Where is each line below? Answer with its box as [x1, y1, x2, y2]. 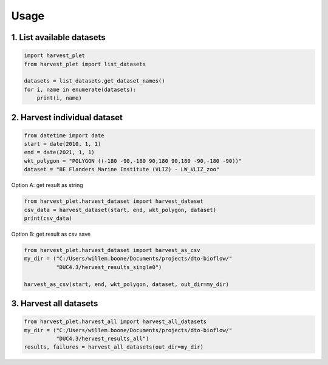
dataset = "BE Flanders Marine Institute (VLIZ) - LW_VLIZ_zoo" [24, 166, 220, 173]
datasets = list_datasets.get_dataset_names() [24, 78, 165, 84]
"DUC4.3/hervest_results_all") [55, 335, 149, 342]
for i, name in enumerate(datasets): [24, 86, 137, 93]
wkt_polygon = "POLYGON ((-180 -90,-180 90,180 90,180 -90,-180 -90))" [24, 157, 242, 164]
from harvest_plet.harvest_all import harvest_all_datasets [24, 318, 207, 325]
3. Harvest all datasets [11, 298, 98, 309]
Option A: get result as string [11, 182, 83, 189]
